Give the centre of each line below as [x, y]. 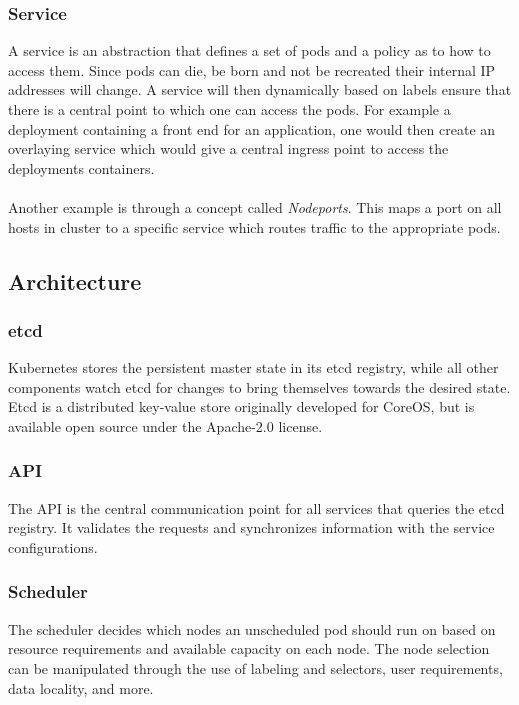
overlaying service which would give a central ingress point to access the [228, 148]
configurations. [53, 546]
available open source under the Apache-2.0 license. [165, 425]
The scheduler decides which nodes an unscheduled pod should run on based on [252, 628]
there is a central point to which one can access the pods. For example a [229, 109]
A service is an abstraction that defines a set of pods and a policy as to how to [249, 50]
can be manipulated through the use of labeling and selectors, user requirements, [255, 667]
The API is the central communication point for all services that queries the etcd [256, 507]
